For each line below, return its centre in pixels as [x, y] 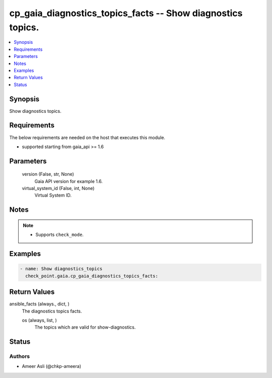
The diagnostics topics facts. [52, 311]
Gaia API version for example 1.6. [69, 181]
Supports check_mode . [60, 235]
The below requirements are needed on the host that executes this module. [87, 137]
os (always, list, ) [40, 320]
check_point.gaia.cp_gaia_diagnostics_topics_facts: [92, 276]
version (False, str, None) [48, 174]
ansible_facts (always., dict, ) [40, 304]
